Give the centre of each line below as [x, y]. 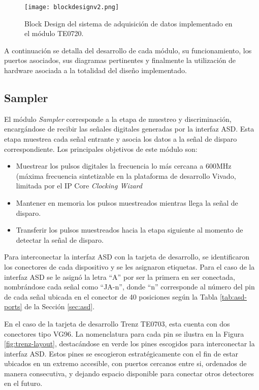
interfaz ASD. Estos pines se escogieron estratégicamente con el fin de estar [121, 353]
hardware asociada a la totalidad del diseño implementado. [95, 70]
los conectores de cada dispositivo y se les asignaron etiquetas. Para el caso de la [129, 266]
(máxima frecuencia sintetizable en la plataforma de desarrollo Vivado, [126, 175]
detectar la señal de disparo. [60, 239]
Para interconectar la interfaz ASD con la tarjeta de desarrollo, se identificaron [127, 257]
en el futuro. [23, 383]
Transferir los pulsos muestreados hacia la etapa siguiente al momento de [129, 230]
